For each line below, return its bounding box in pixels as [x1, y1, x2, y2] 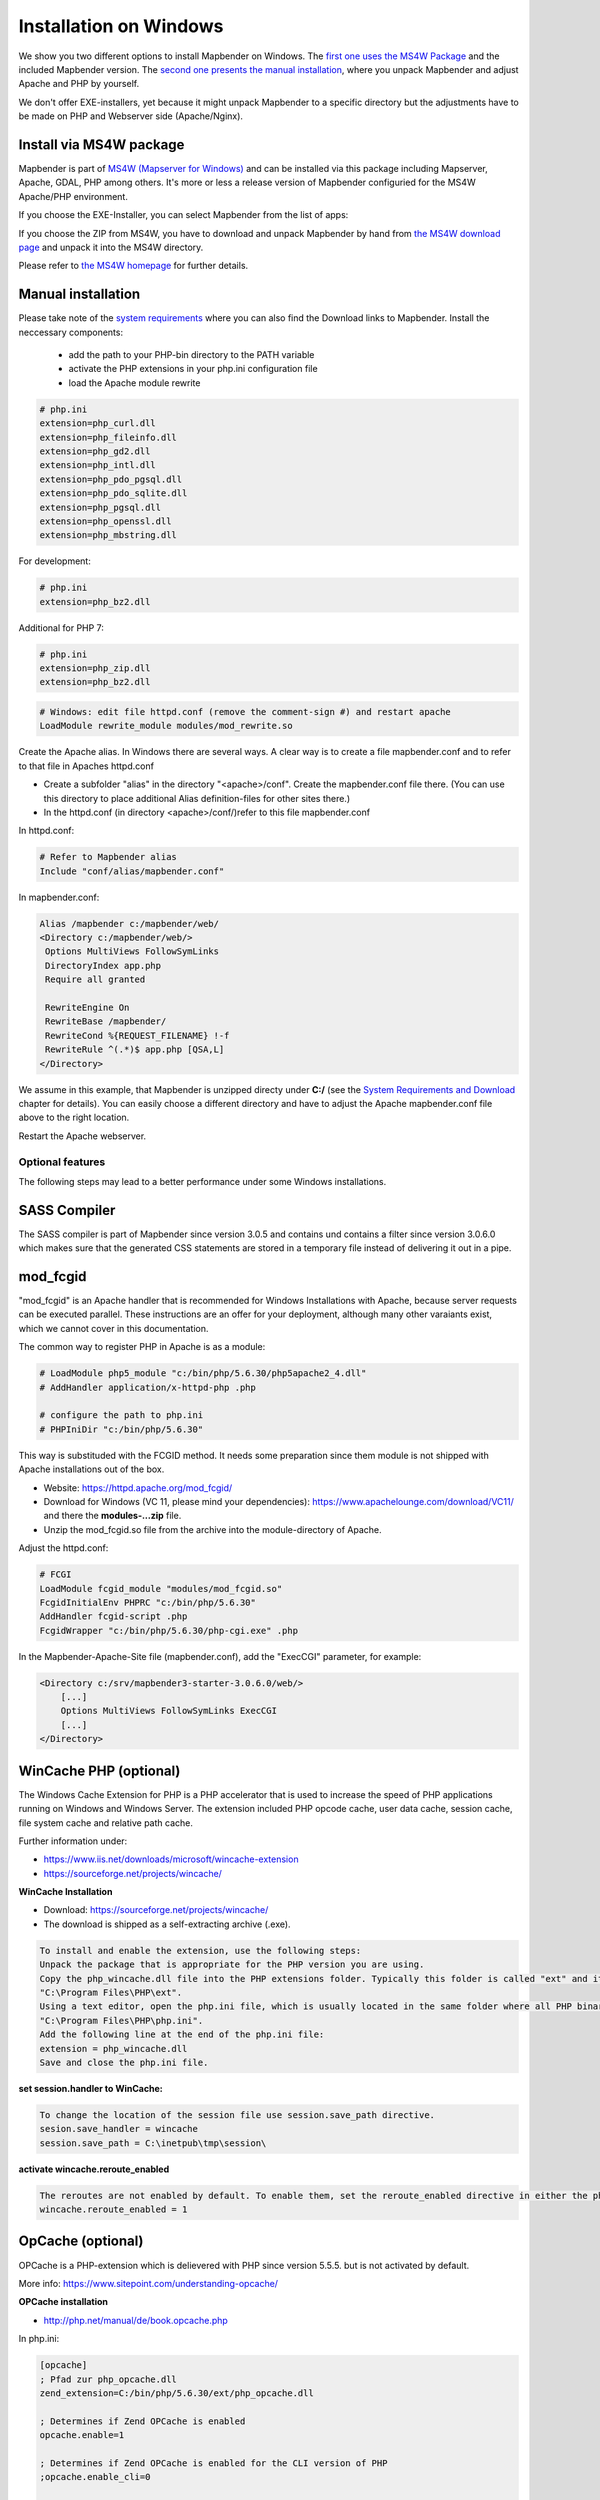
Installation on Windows [18, 15, 224, 37]
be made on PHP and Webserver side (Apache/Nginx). [18, 110, 244, 122]
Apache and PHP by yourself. [18, 78, 140, 90]
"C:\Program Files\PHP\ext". [39, 1987, 183, 1998]
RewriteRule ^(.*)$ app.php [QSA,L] [45, 1044, 225, 1055]
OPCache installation [18, 2296, 109, 2308]
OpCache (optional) [18, 2233, 144, 2250]
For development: [18, 555, 92, 567]
